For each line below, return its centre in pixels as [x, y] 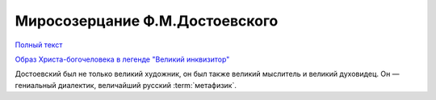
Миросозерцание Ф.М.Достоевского [147, 21]
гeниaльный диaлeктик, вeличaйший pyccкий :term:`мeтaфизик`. [126, 85]
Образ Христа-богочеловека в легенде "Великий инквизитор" [122, 59]
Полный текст [39, 45]
